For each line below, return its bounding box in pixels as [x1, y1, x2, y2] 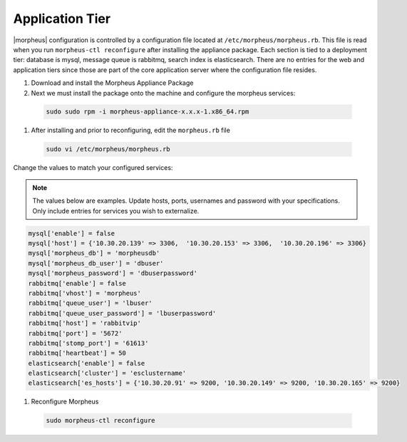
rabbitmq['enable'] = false [28, 279, 126, 287]
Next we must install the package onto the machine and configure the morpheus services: [31, 89, 296, 97]
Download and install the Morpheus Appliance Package [31, 79, 194, 87]
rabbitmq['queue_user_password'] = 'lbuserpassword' [28, 309, 217, 317]
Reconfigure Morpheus [31, 397, 99, 406]
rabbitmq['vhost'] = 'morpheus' [28, 289, 142, 297]
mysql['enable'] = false [28, 229, 115, 237]
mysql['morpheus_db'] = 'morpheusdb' [28, 249, 160, 257]
